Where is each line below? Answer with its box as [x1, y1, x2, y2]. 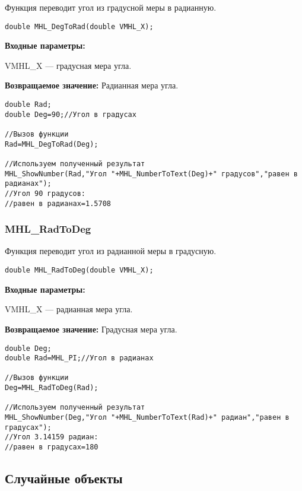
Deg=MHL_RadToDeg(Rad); [5, 384, 98, 392]
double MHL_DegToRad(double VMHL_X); [5, 22, 154, 31]
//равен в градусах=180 [5, 443, 98, 452]
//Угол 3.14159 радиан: [5, 433, 98, 442]
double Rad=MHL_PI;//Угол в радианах [5, 354, 154, 363]
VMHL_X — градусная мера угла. [5, 59, 132, 71]
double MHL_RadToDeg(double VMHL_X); [5, 266, 154, 275]
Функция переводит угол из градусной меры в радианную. [5, 1, 217, 13]
